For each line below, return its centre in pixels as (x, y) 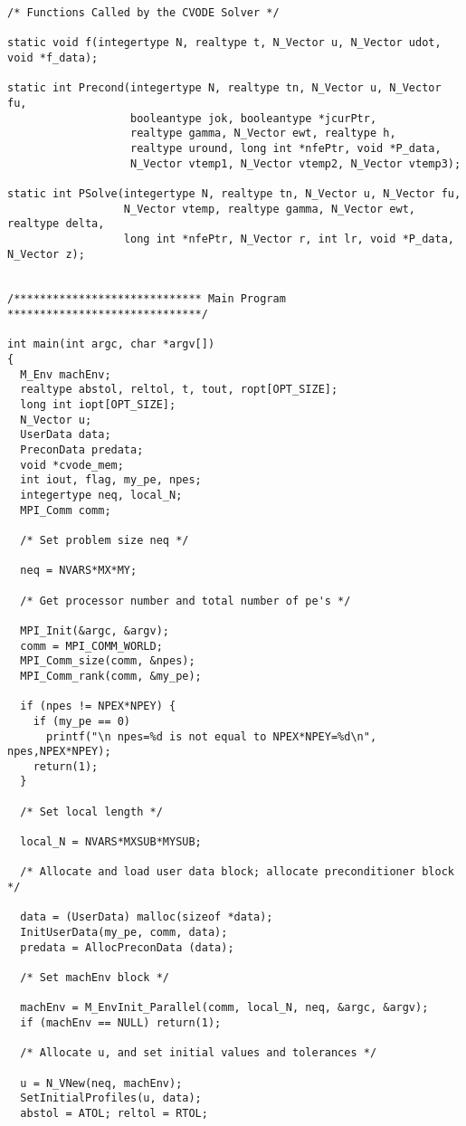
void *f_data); (53, 57)
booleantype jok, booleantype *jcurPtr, (254, 118)
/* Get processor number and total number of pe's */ (185, 601)
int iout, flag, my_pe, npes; (111, 480)
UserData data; (66, 435)
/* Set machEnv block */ (95, 978)
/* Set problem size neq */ (105, 540)
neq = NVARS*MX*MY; (79, 571)
